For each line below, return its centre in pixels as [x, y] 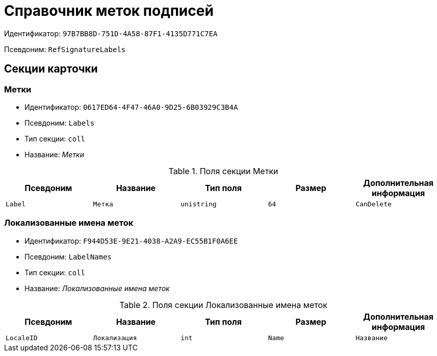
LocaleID [22, 338]
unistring [199, 204]
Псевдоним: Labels [60, 123]
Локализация [115, 338]
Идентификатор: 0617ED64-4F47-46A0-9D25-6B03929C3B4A [131, 107]
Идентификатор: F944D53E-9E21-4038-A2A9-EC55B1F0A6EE [131, 241]
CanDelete [374, 204]
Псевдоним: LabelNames [68, 256]
